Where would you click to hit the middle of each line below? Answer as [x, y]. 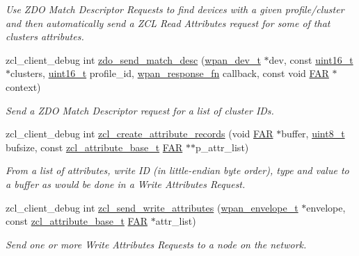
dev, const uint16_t [311, 59]
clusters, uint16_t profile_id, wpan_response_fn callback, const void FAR [170, 73]
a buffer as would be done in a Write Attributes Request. [126, 184]
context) [23, 86]
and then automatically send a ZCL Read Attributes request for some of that [168, 23]
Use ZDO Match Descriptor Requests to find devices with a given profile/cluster [175, 9]
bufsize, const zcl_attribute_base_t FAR [94, 147]
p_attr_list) [222, 147]
